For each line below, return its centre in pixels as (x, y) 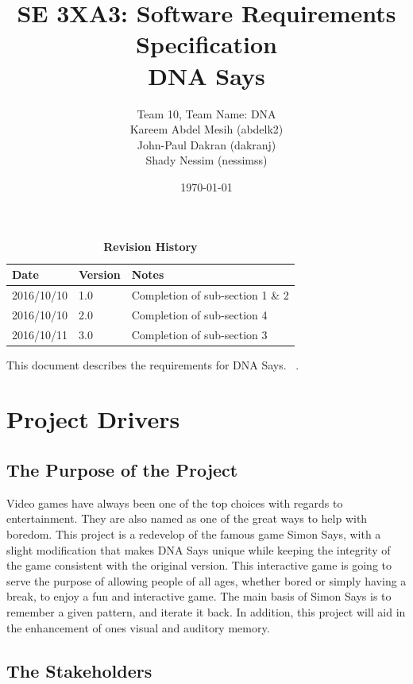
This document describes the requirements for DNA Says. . (153, 364)
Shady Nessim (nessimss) (206, 160)
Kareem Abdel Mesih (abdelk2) (206, 129)
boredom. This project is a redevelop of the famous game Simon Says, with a (194, 534)
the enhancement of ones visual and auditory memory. (138, 627)
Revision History (151, 247)
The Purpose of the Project (122, 470)
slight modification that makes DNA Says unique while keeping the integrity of (199, 549)
